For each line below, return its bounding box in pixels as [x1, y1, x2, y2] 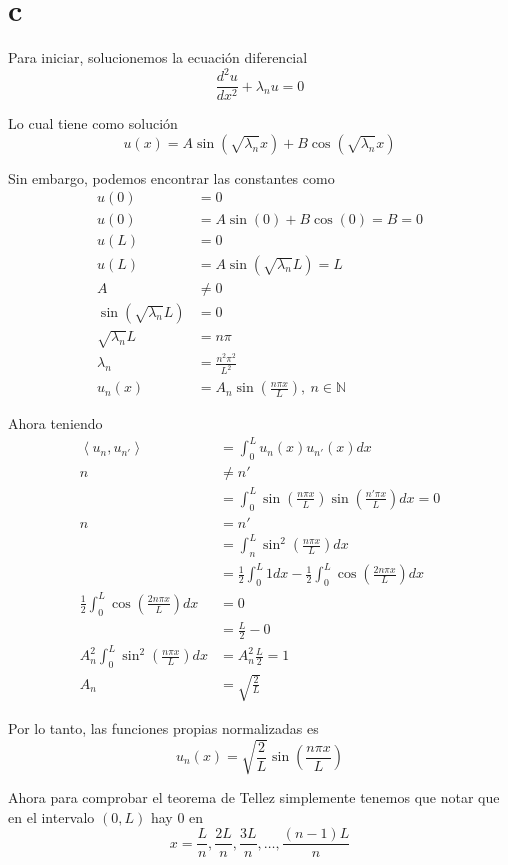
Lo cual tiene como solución [8, 113, 178, 134]
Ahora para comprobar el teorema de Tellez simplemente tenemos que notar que [8, 786, 500, 807]
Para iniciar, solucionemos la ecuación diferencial [8, 47, 308, 68]
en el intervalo [8, 806, 95, 827]
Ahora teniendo [8, 413, 103, 434]
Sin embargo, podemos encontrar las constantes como [8, 167, 335, 188]
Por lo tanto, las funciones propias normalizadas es [8, 717, 319, 738]
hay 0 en [150, 806, 204, 827]
